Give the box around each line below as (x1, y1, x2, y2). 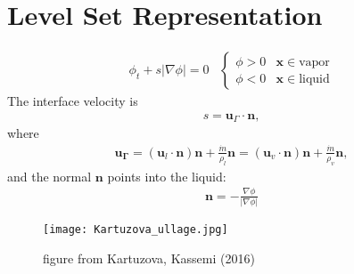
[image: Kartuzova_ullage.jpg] (43, 222, 228, 236)
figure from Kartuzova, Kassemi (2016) (43, 248, 255, 267)
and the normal (7, 166, 92, 185)
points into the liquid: (107, 166, 226, 185)
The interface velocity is (7, 92, 138, 110)
